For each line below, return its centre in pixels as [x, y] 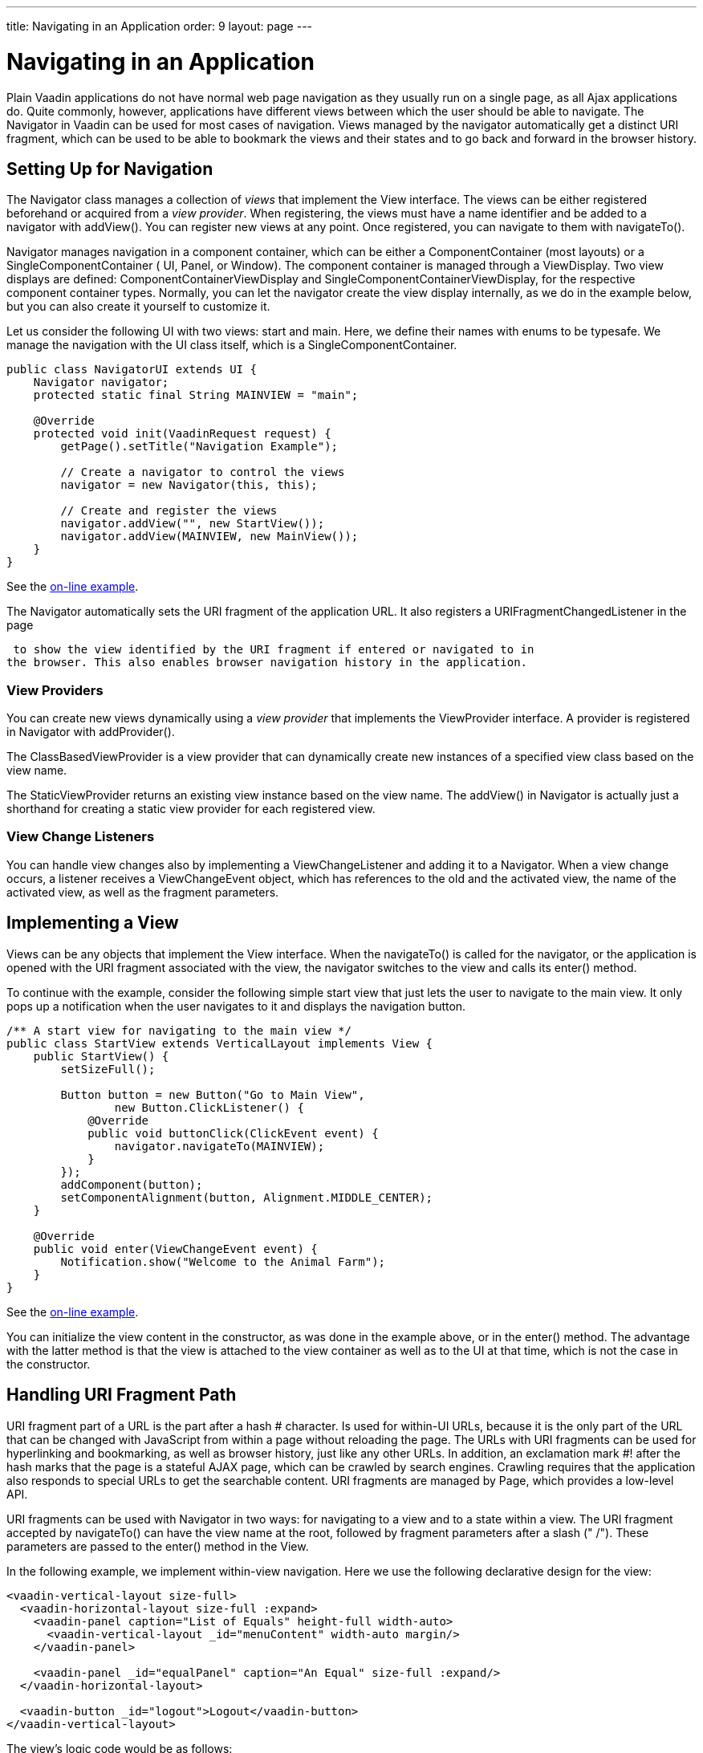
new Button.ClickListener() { [209, 1107]
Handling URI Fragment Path [122, 1395]
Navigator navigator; [101, 382]
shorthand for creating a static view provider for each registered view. [191, 809]
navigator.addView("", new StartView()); [193, 524]
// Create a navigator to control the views [203, 472]
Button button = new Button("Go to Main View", [213, 1094]
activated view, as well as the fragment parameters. [143, 892]
